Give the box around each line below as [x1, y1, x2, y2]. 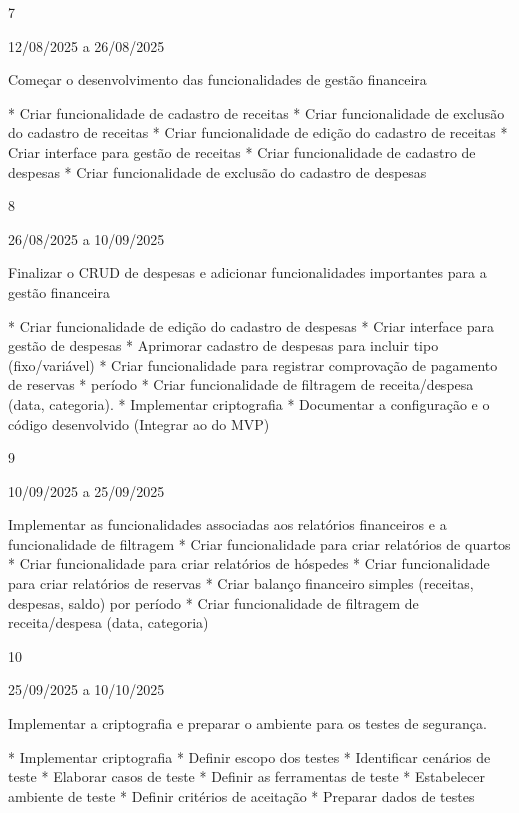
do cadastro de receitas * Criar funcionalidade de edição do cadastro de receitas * [8, 122, 508, 143]
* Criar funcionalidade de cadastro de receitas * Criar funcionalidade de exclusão [8, 102, 505, 123]
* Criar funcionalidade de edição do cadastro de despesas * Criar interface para [8, 315, 494, 336]
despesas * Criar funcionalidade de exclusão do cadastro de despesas [8, 161, 427, 182]
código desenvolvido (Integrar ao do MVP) [8, 413, 270, 434]
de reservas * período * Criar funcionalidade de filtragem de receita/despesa [8, 374, 474, 395]
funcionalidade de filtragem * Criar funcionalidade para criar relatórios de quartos [8, 533, 511, 554]
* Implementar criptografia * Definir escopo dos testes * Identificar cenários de [8, 746, 491, 767]
